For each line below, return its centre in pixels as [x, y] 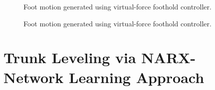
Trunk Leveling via [70, 57]
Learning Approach [137, 77]
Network [34, 77]
